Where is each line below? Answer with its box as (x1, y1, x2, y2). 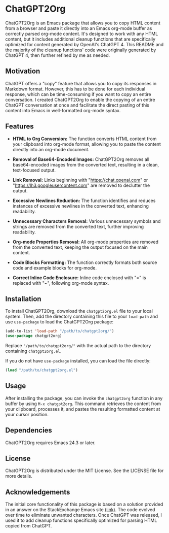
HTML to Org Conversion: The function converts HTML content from (12, 136, 157, 142)
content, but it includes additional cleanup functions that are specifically (5, 36, 156, 42)
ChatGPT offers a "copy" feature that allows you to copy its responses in (5, 80, 157, 86)
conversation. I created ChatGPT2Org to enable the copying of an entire (5, 96, 155, 103)
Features (5, 122, 34, 131)
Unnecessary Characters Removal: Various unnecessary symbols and (12, 218, 161, 224)
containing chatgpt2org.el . (5, 348, 62, 354)
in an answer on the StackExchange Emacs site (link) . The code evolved (5, 507, 155, 513)
